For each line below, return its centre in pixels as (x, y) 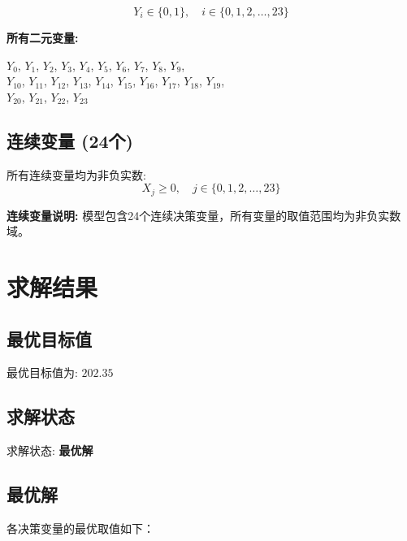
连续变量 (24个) (70, 140)
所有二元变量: (43, 37)
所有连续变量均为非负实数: (76, 174)
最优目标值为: (42, 372)
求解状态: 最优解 (50, 450)
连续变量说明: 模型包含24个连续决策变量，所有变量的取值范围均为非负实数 (204, 215)
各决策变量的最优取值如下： (80, 528)
